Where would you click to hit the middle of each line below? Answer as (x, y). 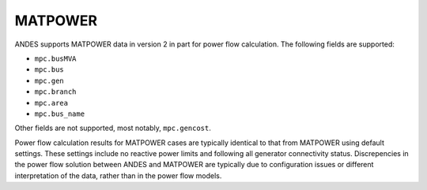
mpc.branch (55, 92)
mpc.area (51, 103)
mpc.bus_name (60, 114)
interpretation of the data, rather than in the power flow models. (118, 175)
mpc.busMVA (55, 58)
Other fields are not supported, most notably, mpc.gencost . (113, 128)
